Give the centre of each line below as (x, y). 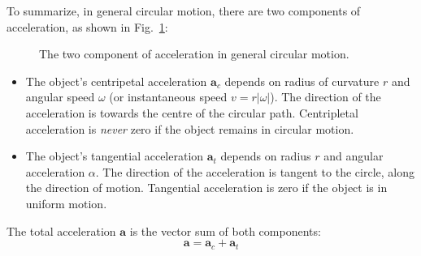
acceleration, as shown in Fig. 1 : (87, 26)
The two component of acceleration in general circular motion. (194, 54)
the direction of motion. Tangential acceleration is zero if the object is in (206, 188)
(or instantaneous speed (168, 97)
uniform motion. (66, 203)
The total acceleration (61, 230)
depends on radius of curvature (302, 81)
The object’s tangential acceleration (115, 156)
